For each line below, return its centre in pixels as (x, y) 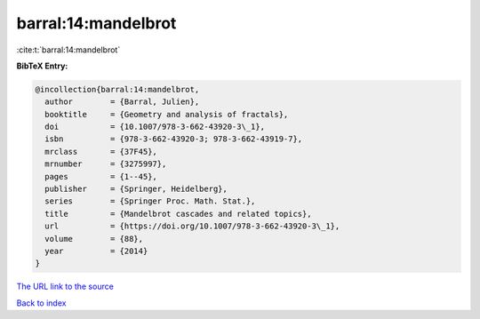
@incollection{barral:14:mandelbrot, (117, 89)
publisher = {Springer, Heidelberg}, (136, 189)
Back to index (41, 303)
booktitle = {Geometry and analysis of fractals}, (167, 114)
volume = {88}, (94, 239)
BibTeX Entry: (42, 66)
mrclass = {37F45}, (101, 152)
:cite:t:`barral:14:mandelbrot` (68, 50)
